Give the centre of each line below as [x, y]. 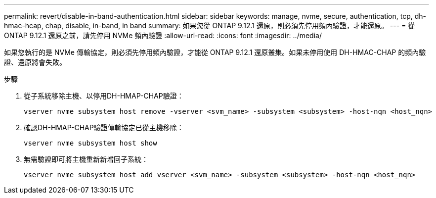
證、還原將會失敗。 [35, 62]
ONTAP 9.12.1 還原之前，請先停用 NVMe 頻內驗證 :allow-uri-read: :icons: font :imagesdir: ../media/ [163, 35]
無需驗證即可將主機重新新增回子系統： [86, 159]
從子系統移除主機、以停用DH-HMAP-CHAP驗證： [104, 96]
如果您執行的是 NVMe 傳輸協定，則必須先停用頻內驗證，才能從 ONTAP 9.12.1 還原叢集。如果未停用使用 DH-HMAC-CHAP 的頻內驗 [215, 52]
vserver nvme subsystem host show [90, 143]
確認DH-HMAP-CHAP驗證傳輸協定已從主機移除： [104, 127]
